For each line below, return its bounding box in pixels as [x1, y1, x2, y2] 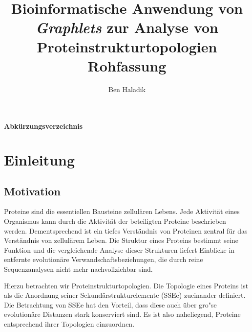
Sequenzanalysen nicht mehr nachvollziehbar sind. [4, 264, 153, 274]
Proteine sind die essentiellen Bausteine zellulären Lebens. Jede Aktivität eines [4, 206, 240, 216]
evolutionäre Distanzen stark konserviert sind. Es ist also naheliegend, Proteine [4, 309, 241, 319]
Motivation [4, 183, 61, 198]
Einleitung [4, 150, 75, 170]
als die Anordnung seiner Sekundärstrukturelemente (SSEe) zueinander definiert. [4, 290, 246, 300]
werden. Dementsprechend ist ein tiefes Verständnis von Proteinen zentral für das [4, 225, 248, 236]
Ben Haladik [108, 84, 146, 94]
